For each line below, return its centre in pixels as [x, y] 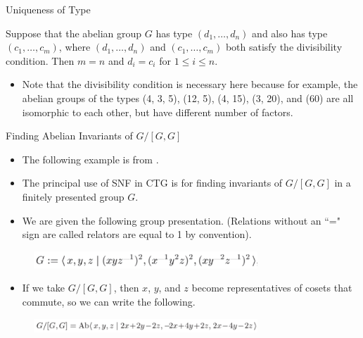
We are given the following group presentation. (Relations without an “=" [181, 220]
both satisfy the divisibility [284, 47]
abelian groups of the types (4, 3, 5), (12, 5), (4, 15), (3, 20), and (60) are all [188, 98]
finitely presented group [73, 196]
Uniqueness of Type [48, 9]
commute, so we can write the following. [109, 301]
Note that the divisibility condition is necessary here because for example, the [190, 84]
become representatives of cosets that [272, 288]
